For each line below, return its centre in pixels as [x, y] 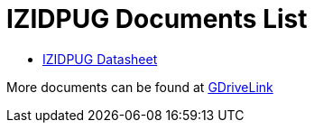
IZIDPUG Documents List [157, 19]
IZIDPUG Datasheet [100, 59]
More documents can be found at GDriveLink [140, 87]
